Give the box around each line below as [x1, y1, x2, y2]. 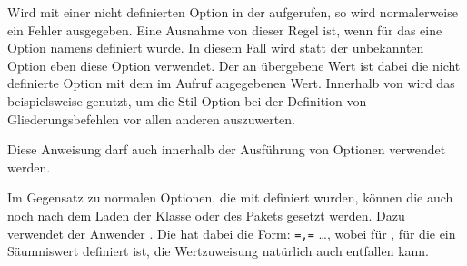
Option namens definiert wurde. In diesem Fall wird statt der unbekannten [7, 38, 424, 57]
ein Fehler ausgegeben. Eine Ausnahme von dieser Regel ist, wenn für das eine [7, 20, 442, 39]
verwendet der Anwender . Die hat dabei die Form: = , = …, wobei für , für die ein [7, 223, 456, 242]
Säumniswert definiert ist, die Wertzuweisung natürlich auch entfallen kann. [7, 241, 429, 261]
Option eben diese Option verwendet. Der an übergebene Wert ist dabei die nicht [7, 55, 461, 74]
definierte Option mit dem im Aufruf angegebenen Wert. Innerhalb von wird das [7, 74, 455, 93]
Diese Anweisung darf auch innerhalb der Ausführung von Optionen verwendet [7, 140, 446, 159]
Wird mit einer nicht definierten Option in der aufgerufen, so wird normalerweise [7, 3, 458, 21]
